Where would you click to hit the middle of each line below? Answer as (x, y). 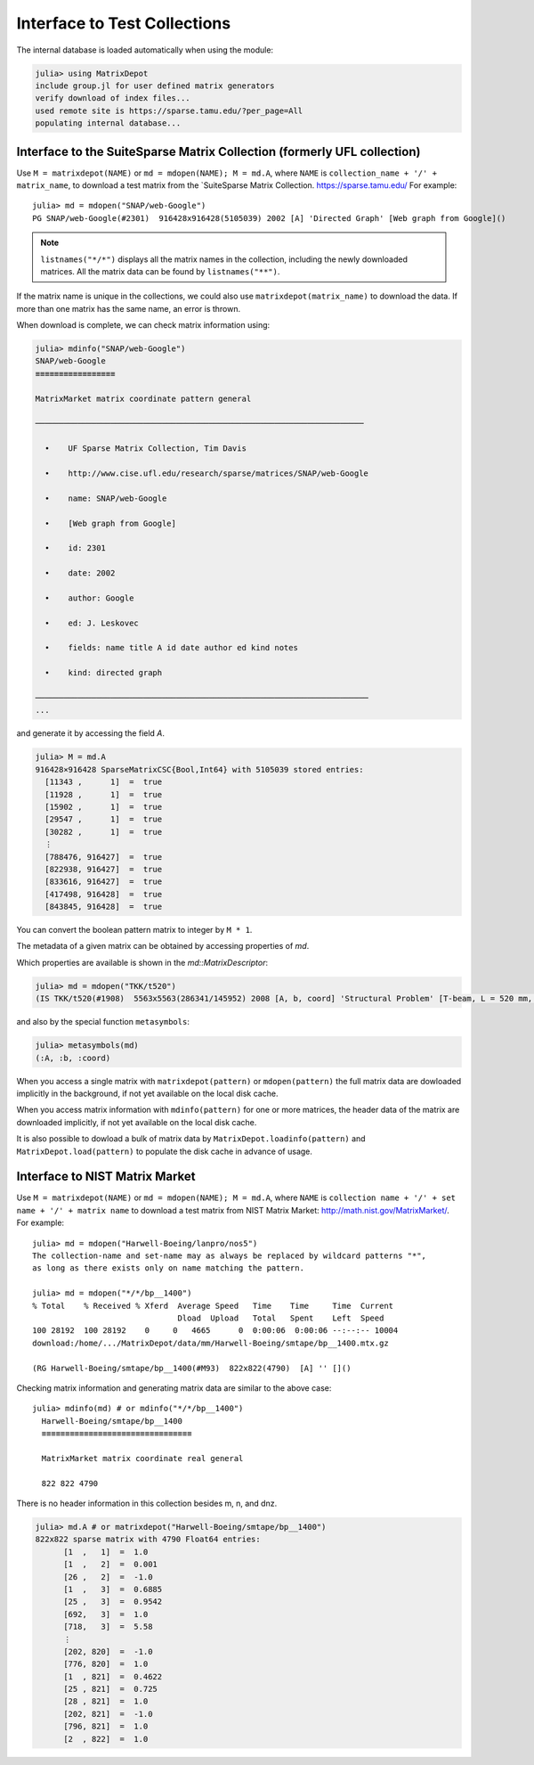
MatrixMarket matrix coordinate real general (142, 1458)
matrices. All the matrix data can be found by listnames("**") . (160, 271)
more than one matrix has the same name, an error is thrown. (129, 308)
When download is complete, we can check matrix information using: (143, 325)
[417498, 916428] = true (104, 894)
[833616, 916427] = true (104, 882)
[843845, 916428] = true (104, 907)
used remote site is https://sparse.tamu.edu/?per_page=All (169, 110)
